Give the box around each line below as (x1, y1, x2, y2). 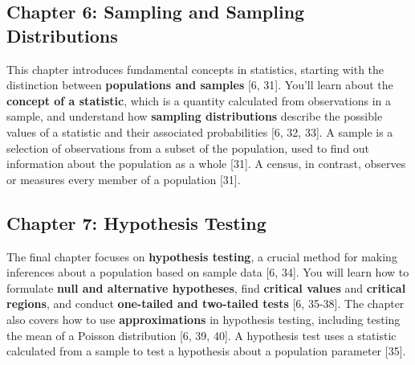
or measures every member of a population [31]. (6, 170, 241, 187)
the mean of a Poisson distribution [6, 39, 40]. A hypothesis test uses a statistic (6, 326, 397, 343)
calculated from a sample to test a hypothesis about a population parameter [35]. (6, 342, 406, 359)
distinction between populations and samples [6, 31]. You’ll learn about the (6, 76, 393, 93)
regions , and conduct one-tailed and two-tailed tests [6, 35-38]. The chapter (6, 295, 405, 312)
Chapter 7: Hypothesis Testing (6, 210, 266, 235)
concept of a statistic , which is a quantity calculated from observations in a (6, 92, 391, 109)
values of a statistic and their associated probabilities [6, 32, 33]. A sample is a (6, 123, 393, 140)
